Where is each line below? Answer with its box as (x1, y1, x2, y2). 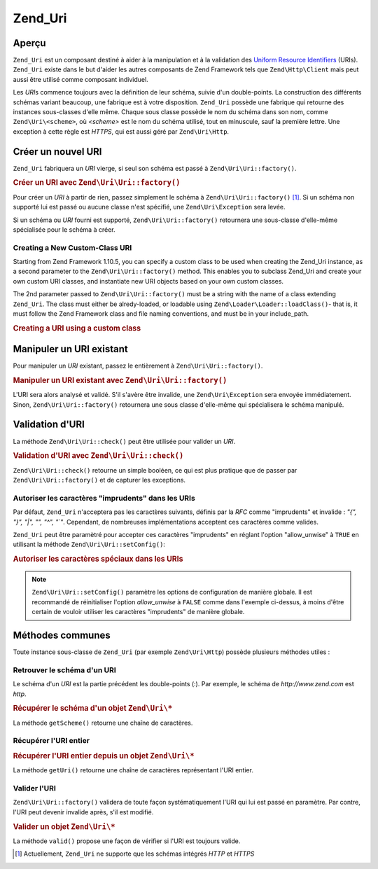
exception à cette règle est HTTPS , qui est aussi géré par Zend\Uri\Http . (13, 127, 230, 136)
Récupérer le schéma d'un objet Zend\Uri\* (13, 704, 173, 714)
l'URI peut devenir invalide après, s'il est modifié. (13, 807, 154, 816)
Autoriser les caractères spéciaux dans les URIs (13, 554, 183, 564)
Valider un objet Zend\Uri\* (13, 821, 115, 831)
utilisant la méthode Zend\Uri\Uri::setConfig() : (13, 540, 166, 549)
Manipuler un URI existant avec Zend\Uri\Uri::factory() (13, 375, 227, 385)
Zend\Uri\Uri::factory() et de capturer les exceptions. (13, 475, 185, 484)
